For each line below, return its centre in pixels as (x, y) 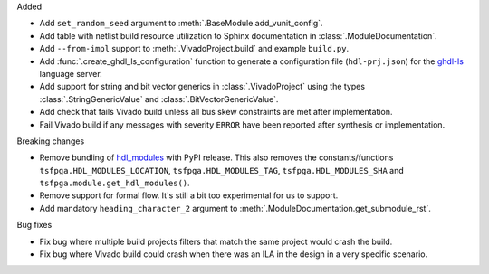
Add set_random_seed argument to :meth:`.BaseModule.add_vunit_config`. (181, 24)
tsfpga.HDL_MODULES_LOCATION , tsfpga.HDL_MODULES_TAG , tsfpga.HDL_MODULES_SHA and (222, 170)
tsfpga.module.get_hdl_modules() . (115, 183)
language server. (71, 73)
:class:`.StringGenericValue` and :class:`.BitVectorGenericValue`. (159, 99)
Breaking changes (51, 141)
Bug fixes (34, 225)
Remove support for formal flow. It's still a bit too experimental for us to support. (189, 195)
